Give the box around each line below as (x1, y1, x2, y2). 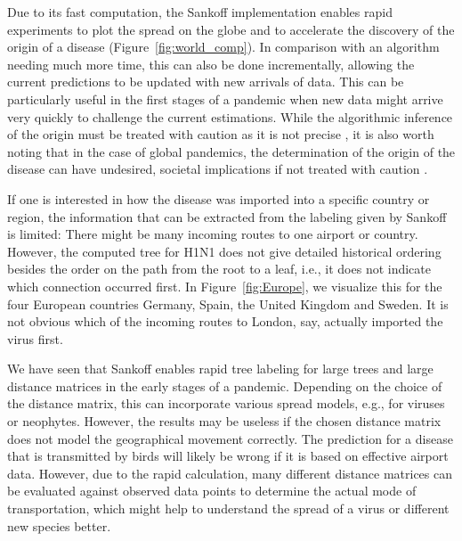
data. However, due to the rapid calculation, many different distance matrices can (7, 463, 453, 482)
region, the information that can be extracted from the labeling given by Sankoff (7, 207, 447, 225)
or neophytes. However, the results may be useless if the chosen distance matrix (7, 412, 442, 430)
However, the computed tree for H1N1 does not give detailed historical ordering (7, 242, 442, 260)
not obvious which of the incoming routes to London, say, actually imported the (7, 312, 443, 331)
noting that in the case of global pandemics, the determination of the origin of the (7, 142, 456, 160)
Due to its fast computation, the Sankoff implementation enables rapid (7, 3, 393, 20)
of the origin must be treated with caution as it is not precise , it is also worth (7, 125, 434, 143)
